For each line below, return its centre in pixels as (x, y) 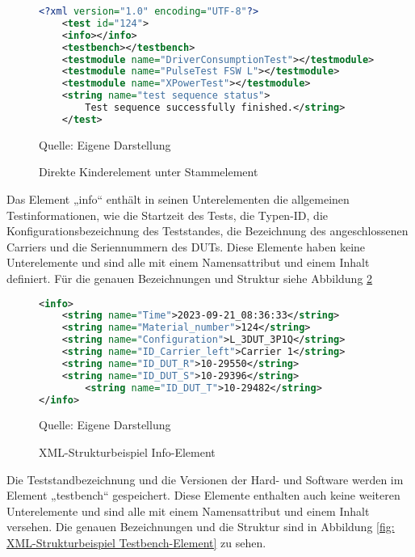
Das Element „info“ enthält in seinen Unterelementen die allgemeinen (178, 198)
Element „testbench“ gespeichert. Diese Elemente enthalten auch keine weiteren (203, 495)
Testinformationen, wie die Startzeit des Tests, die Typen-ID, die (168, 215)
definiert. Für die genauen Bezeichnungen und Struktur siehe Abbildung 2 (190, 278)
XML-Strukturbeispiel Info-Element (127, 452)
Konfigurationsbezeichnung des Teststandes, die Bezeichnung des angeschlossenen (207, 231)
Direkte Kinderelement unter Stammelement (149, 172)
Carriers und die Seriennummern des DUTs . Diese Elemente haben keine (186, 246)
